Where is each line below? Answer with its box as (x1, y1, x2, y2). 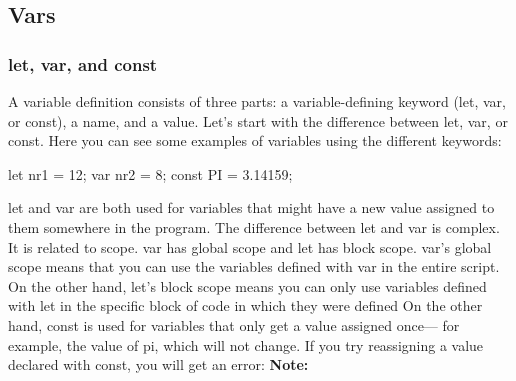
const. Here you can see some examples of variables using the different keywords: (8, 130, 502, 151)
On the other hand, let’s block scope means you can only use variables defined (8, 275, 487, 296)
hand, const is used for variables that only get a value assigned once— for (8, 314, 460, 335)
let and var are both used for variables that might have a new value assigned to (8, 197, 495, 218)
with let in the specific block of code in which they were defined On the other (8, 295, 483, 316)
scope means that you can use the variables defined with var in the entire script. (8, 256, 500, 277)
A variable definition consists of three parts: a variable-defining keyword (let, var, (8, 91, 506, 111)
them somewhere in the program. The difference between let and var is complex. (8, 216, 500, 237)
